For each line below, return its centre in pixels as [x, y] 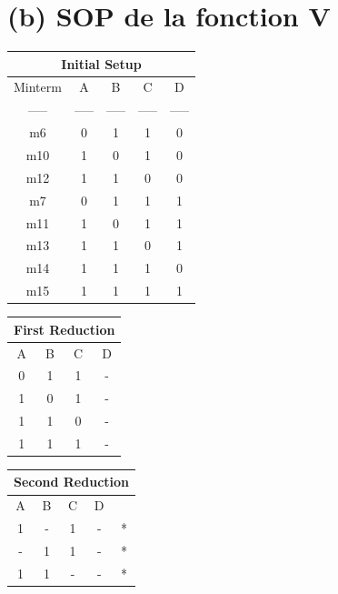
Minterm [38, 87]
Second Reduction [72, 482]
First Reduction [65, 329]
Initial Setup [101, 63]
